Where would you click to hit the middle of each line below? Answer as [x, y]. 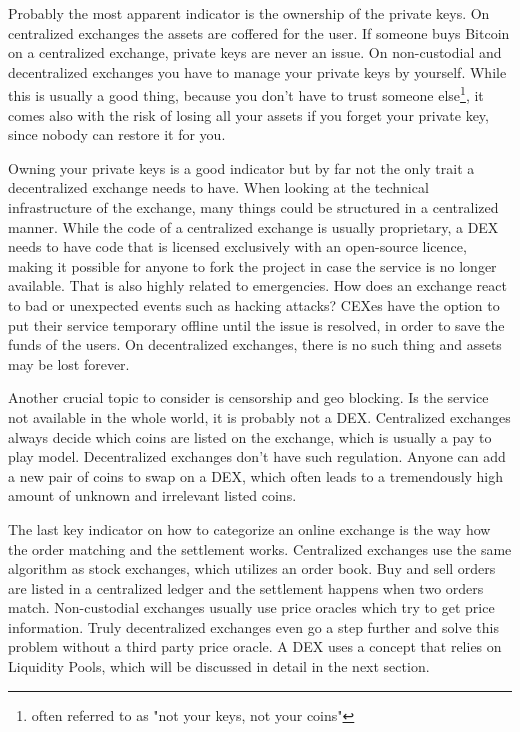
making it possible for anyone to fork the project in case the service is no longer [252, 265]
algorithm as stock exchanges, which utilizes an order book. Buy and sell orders [252, 568]
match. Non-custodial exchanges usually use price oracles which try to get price [251, 607]
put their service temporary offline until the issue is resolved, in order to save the [256, 324]
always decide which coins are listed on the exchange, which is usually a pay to [250, 436]
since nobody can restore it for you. [117, 134]
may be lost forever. [69, 363]
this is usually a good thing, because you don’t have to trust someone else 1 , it [246, 94]
